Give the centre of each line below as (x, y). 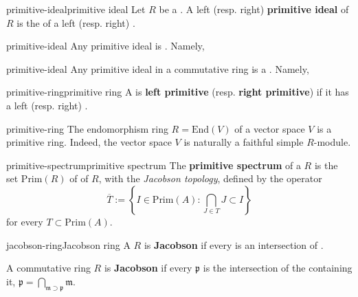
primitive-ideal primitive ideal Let (76, 9)
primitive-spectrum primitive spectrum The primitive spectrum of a (154, 165)
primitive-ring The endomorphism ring (87, 128)
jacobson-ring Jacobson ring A (68, 244)
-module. (332, 142)
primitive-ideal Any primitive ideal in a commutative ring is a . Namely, (158, 68)
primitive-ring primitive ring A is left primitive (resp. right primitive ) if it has (178, 92)
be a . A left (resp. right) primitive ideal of (254, 9)
